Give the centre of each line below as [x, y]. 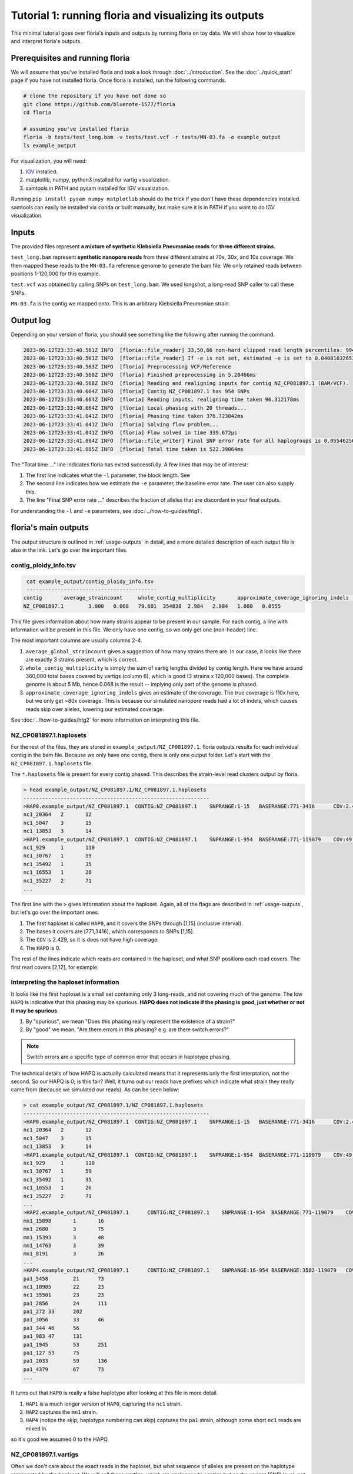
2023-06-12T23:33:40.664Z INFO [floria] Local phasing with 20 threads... [135, 408]
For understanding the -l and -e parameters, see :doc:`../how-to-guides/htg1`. [107, 511]
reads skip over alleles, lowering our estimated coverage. [95, 709]
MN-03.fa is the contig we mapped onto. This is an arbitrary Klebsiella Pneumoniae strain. [121, 304]
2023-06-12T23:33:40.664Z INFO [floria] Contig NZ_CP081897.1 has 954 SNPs [136, 391]
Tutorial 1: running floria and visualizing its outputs [137, 15]
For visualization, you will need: [49, 161]
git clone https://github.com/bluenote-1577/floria [99, 104]
